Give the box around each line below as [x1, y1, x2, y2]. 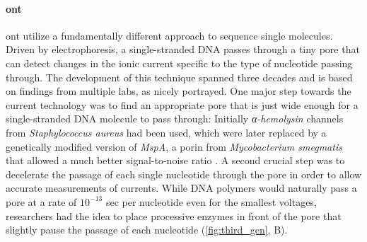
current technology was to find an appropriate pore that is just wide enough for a [6, 97, 359, 112]
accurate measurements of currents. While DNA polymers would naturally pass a [6, 180, 357, 195]
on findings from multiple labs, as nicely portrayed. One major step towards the [6, 83, 351, 98]
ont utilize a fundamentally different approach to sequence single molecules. [6, 28, 333, 42]
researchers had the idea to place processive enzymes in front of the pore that [6, 208, 342, 223]
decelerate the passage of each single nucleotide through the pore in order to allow [6, 166, 362, 181]
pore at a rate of [6, 194, 77, 209]
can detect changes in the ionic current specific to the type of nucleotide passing [6, 55, 353, 70]
